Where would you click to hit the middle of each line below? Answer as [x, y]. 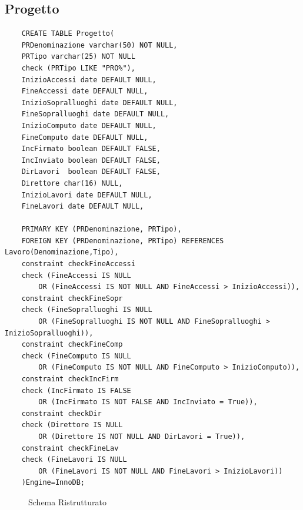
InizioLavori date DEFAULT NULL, [87, 195]
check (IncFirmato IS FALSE [76, 390]
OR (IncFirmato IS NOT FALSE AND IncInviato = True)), [148, 402]
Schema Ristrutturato [67, 501]
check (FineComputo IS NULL [76, 356]
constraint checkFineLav [70, 448]
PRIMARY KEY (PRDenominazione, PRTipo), [101, 229]
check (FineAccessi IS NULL [76, 275]
